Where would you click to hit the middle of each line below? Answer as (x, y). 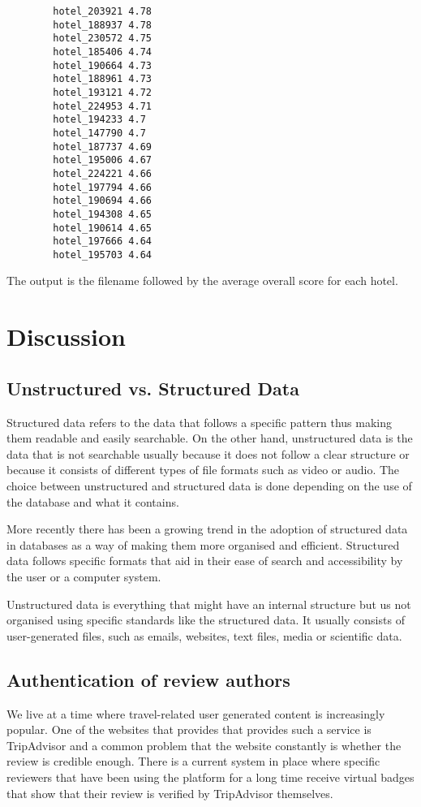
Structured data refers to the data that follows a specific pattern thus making (199, 422)
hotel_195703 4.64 (102, 255)
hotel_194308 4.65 (102, 214)
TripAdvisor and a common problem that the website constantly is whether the (204, 745)
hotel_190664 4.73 (102, 65)
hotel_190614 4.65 (102, 228)
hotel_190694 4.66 (102, 201)
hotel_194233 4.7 (99, 120)
